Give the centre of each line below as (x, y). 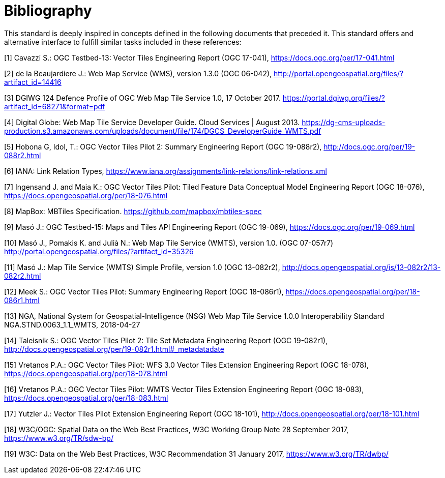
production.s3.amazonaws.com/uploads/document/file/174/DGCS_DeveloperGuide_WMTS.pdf (163, 131)
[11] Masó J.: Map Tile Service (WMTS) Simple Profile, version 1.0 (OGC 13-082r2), (142, 267)
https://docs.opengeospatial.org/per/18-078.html (86, 373)
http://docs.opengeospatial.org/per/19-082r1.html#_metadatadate (114, 349)
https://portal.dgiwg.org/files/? (334, 98)
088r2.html (23, 155)
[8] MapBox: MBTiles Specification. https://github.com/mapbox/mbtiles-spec (133, 211)
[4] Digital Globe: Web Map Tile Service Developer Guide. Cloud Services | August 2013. (152, 122)
